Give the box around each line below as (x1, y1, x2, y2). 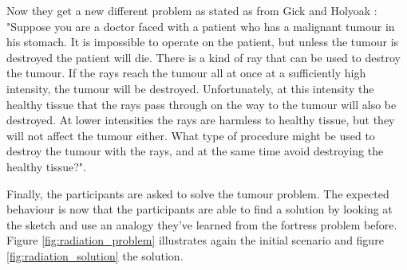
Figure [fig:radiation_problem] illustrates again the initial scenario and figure (6, 232, 384, 248)
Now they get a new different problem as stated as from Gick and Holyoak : (6, 2, 377, 18)
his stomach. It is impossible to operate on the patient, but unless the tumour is (6, 33, 399, 50)
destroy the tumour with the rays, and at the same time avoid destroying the (6, 143, 384, 159)
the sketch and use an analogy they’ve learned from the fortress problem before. (6, 216, 397, 233)
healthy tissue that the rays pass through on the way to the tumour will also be (6, 96, 397, 112)
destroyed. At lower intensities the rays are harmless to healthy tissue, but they (6, 112, 395, 128)
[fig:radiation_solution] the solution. (6, 247, 184, 264)
